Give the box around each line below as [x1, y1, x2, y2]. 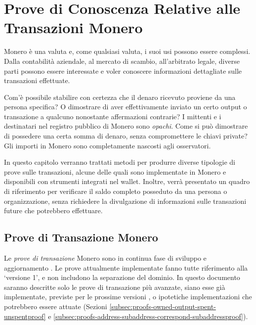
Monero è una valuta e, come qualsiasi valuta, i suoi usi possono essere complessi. [4, 46, 251, 56]
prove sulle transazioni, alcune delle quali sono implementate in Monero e [4, 166, 226, 177]
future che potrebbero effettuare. [4, 205, 103, 216]
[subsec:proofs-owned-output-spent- [109, 301, 216, 311]
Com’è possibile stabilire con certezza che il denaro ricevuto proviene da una [4, 92, 236, 102]
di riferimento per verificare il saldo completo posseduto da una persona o [4, 186, 227, 196]
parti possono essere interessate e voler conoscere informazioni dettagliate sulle [4, 65, 242, 76]
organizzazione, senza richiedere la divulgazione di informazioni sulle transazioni [4, 195, 247, 206]
